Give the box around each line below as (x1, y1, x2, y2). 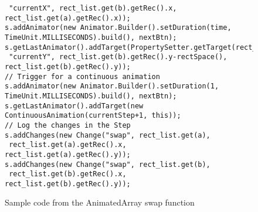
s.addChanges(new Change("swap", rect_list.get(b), (5, 160, 211, 169)
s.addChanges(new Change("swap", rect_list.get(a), (5, 131, 211, 139)
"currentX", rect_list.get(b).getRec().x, (9, 4, 177, 12)
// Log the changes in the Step (5, 121, 131, 129)
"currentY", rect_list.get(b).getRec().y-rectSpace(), (9, 53, 228, 61)
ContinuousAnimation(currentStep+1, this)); (5, 111, 181, 120)
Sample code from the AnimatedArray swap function (5, 196, 195, 208)
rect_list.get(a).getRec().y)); (5, 150, 131, 159)
